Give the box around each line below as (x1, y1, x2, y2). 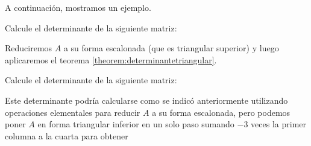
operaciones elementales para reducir (5, 106, 140, 118)
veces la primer (251, 118, 306, 130)
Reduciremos (5, 42, 52, 54)
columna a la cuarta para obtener (5, 129, 128, 142)
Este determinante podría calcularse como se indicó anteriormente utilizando (5, 94, 288, 106)
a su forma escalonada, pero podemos (152, 106, 291, 118)
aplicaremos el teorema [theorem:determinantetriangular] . (5, 53, 217, 66)
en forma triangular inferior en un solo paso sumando (37, 118, 234, 130)
